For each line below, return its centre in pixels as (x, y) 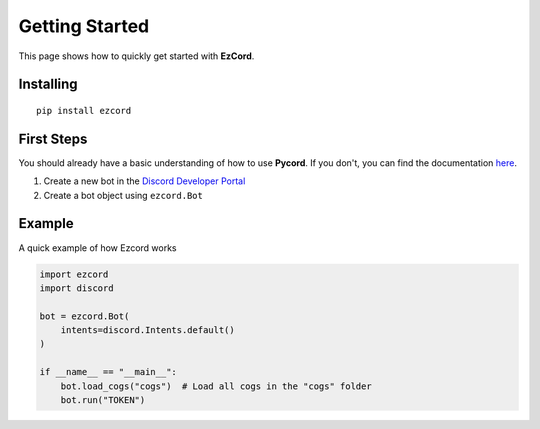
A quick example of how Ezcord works (97, 247)
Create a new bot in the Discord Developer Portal (144, 181)
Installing (48, 84)
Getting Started (84, 26)
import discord (76, 288)
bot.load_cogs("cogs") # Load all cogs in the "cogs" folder (216, 386)
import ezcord (74, 274)
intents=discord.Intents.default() (147, 330)
